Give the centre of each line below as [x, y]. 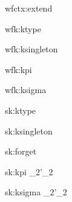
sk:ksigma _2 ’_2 [36, 192]
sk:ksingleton [29, 131]
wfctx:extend [29, 8]
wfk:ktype [23, 28]
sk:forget [21, 151]
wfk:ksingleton [31, 49]
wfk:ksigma [26, 90]
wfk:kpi [18, 69]
